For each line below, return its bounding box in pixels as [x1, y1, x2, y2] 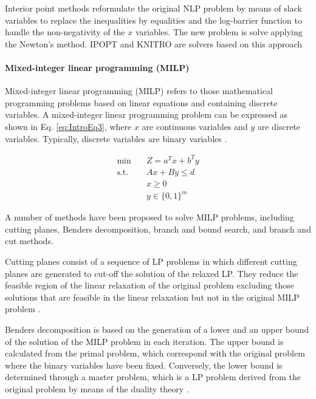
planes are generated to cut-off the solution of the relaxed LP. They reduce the [5, 267, 298, 279]
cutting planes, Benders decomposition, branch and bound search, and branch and [5, 222, 311, 235]
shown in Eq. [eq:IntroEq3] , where [5, 120, 132, 132]
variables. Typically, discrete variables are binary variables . [5, 132, 227, 145]
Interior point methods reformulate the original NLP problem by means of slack [5, 2, 302, 14]
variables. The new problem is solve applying [135, 26, 303, 38]
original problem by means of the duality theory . [5, 382, 189, 395]
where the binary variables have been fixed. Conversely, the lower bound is [5, 358, 283, 371]
